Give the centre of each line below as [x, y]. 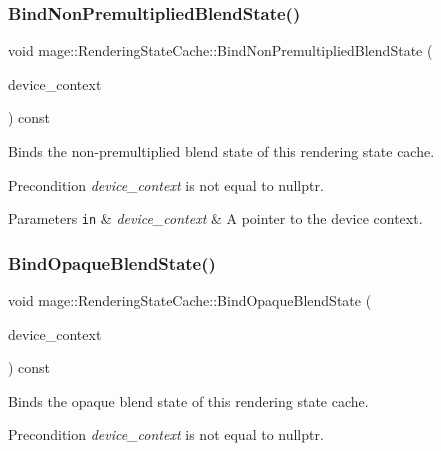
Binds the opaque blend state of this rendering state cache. [188, 400]
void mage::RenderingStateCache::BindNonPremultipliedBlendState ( [220, 50]
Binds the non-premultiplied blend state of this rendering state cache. [221, 151]
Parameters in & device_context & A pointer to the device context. [215, 218]
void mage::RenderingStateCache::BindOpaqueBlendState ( [190, 300]
